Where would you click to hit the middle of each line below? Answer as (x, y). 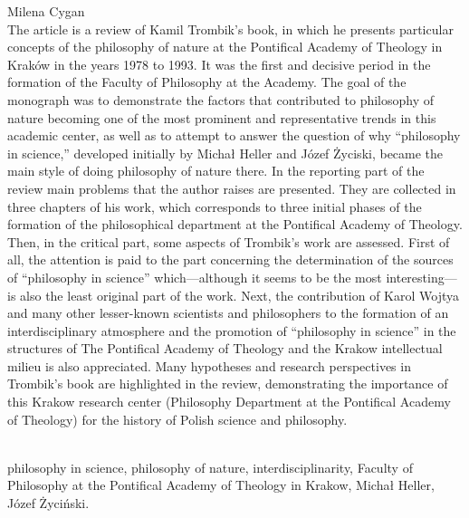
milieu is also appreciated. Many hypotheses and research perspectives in (209, 365)
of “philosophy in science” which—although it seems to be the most (195, 277)
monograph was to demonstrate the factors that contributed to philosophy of (221, 99)
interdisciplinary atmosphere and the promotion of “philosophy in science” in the (232, 330)
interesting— (421, 277)
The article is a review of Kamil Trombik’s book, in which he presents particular (230, 29)
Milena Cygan (46, 11)
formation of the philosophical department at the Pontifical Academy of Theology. (235, 224)
